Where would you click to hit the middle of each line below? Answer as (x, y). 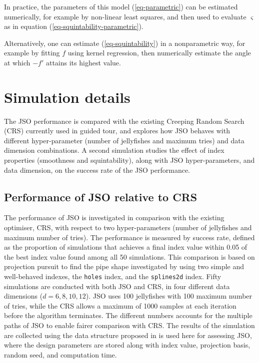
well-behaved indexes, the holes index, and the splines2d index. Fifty (113, 276)
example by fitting (32, 53)
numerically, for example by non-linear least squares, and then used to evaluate (125, 16)
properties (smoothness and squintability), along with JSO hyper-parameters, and (129, 160)
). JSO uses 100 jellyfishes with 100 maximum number (169, 296)
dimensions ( (23, 296)
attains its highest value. (83, 62)
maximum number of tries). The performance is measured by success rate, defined (129, 237)
